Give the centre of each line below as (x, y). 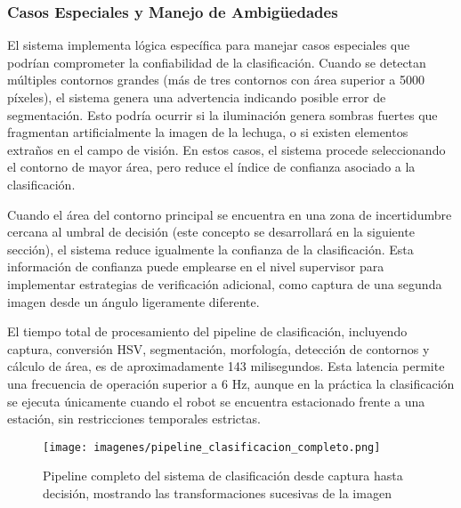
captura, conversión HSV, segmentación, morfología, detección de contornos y (218, 348)
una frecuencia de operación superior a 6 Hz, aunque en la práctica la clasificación (231, 383)
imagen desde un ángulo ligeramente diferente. (133, 301)
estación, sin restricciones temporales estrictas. (134, 419)
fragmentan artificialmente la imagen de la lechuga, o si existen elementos (208, 132)
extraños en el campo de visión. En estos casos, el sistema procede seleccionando (226, 149)
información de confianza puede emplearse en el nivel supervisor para (196, 266)
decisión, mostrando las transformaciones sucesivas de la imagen (217, 492)
